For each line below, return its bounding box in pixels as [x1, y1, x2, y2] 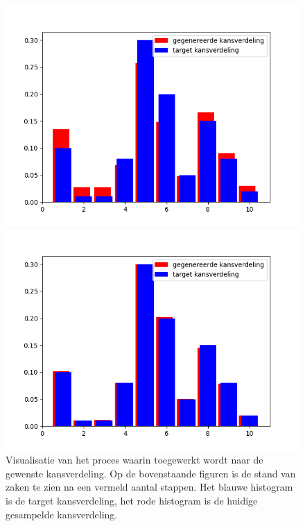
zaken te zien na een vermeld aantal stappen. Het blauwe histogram [6, 480, 293, 494]
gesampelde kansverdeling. [6, 507, 118, 521]
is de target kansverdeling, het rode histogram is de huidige [6, 493, 258, 507]
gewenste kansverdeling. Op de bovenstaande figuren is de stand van [6, 466, 296, 480]
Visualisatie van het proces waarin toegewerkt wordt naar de [6, 452, 263, 467]
